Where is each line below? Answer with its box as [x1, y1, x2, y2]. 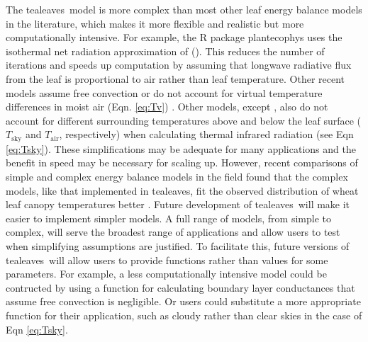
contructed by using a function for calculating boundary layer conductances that [6, 280, 355, 295]
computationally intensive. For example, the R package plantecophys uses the [6, 30, 342, 45]
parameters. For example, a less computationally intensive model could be [6, 266, 327, 281]
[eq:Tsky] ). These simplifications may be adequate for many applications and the [6, 141, 356, 156]
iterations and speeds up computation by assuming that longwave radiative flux [6, 57, 352, 72]
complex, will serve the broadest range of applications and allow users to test [6, 224, 340, 239]
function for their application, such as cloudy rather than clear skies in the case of [6, 307, 362, 322]
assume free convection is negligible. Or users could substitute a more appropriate [6, 294, 361, 309]
